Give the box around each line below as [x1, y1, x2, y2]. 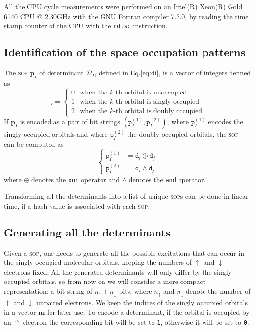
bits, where [119, 285, 152, 296]
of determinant [39, 68, 84, 78]
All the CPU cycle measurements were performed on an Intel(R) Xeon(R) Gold [4, 1, 243, 11]
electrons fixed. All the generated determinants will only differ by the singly [4, 266, 231, 277]
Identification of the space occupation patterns [4, 45, 246, 60]
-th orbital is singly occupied [113, 98, 199, 105]
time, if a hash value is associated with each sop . [4, 200, 150, 211]
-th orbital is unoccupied [113, 89, 187, 96]
